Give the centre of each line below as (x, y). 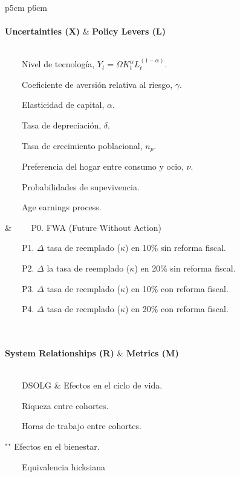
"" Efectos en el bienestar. (52, 446)
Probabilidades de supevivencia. (80, 186)
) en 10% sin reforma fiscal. (176, 248)
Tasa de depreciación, (61, 125)
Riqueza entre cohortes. (65, 405)
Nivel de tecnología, (58, 64)
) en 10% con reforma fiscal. (177, 288)
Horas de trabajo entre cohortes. (81, 426)
